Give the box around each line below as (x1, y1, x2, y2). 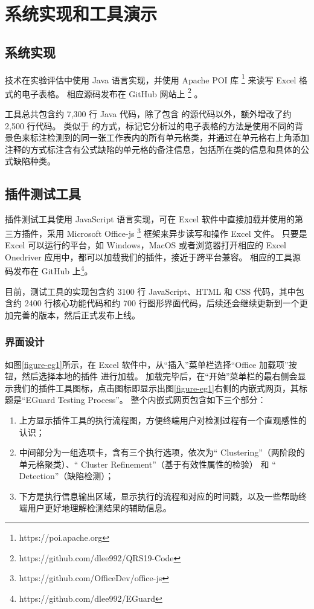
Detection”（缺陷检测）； (19, 469, 114, 482)
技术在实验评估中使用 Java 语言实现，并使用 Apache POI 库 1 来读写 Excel (5, 71, 296, 86)
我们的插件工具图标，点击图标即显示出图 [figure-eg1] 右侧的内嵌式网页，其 (13, 381, 299, 394)
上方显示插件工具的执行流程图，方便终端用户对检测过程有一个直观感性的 (19, 413, 307, 426)
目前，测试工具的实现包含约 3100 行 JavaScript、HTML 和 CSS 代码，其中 (5, 285, 296, 297)
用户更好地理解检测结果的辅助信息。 (27, 501, 171, 514)
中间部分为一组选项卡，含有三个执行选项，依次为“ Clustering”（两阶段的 (19, 446, 305, 459)
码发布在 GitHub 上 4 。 (5, 263, 93, 277)
